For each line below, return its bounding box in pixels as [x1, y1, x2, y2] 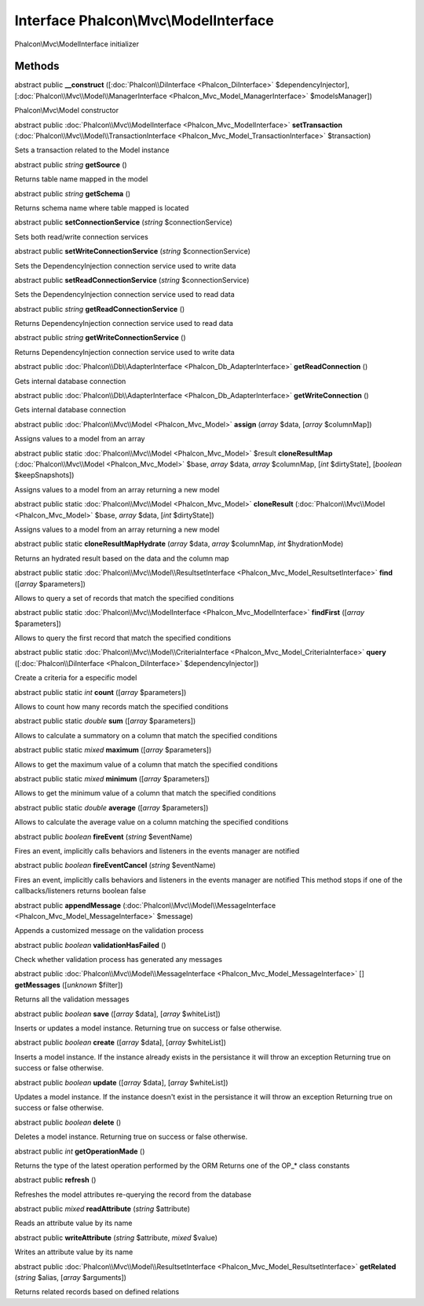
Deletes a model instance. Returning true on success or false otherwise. [14, 1132, 247, 1142]
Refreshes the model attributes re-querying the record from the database [14, 1190, 251, 1199]
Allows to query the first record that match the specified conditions [14, 633, 232, 643]
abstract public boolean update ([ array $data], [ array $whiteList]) [14, 1077, 228, 1087]
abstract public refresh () [14, 1175, 97, 1185]
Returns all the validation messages [14, 994, 130, 1004]
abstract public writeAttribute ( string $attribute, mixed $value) [14, 1233, 218, 1242]
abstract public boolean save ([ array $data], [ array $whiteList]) [14, 1009, 221, 1019]
